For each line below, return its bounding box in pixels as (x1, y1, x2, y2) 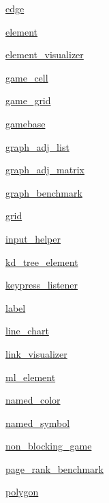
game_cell (5, 70, 48, 84)
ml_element (5, 369, 56, 384)
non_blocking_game (5, 439, 92, 453)
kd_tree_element (5, 254, 78, 269)
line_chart (5, 323, 49, 338)
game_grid (5, 93, 51, 108)
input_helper (5, 231, 61, 245)
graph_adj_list (5, 139, 69, 154)
